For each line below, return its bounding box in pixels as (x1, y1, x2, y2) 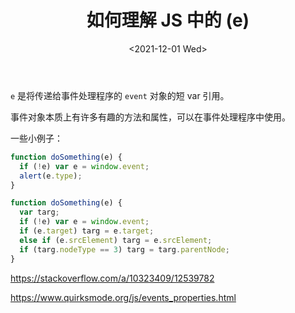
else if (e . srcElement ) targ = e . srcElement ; (19, 235, 213, 245)
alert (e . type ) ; (19, 171, 83, 181)
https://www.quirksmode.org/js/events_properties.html (10, 291, 237, 303)
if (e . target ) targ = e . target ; (19, 226, 155, 236)
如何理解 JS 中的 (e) (86, 9, 250, 32)
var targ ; (19, 207, 60, 218)
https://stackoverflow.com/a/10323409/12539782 (10, 272, 215, 284)
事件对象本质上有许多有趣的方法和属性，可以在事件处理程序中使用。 (10, 111, 291, 123)
